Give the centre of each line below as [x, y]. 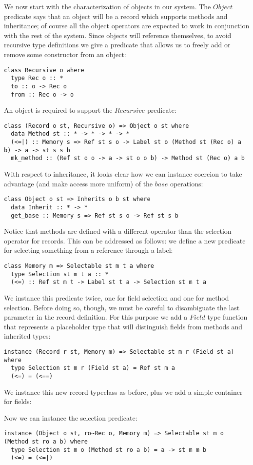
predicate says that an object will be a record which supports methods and [116, 16]
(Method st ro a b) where [46, 442]
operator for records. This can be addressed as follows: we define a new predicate [125, 240]
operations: [186, 183]
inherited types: [27, 336]
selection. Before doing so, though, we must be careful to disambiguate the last [122, 307]
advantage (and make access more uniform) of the [78, 183]
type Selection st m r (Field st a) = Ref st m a [93, 368]
